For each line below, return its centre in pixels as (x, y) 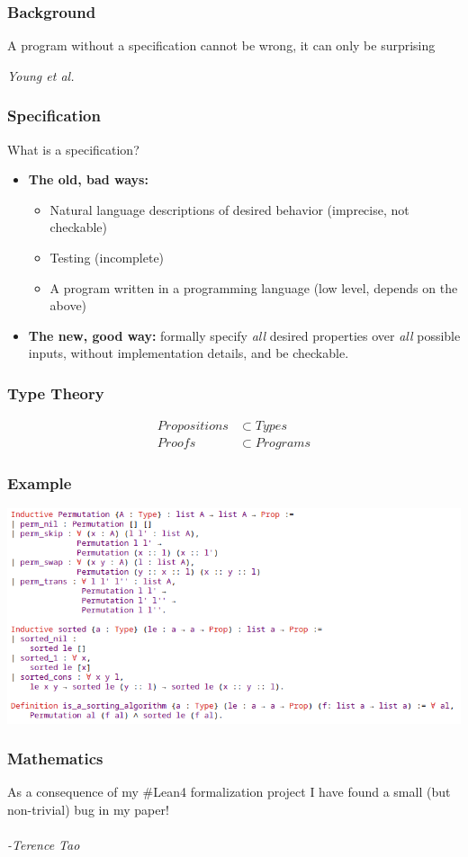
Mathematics (55, 759)
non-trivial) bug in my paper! (88, 809)
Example (40, 483)
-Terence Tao (44, 845)
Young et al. (41, 75)
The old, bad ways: (88, 179)
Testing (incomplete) (107, 257)
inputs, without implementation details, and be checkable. (189, 353)
